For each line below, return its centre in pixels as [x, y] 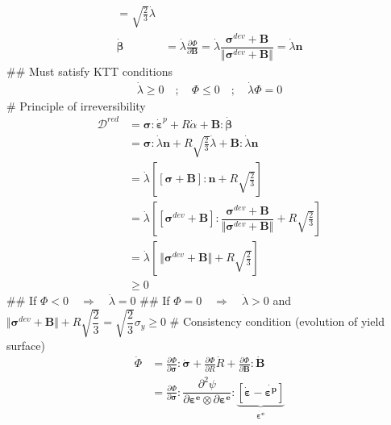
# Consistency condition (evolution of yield [277, 321]
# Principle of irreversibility [76, 105]
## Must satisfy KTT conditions [90, 71]
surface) [26, 345]
